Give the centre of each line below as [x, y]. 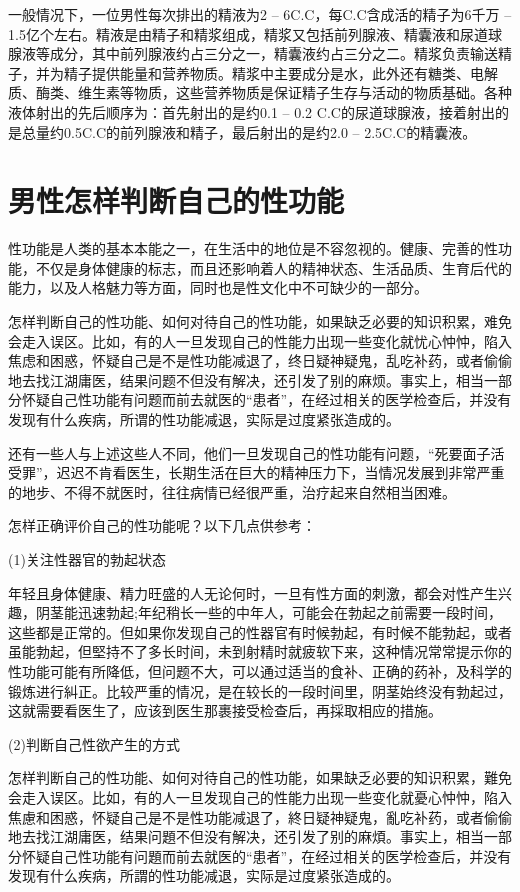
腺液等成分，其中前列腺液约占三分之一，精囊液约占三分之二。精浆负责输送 [253, 53]
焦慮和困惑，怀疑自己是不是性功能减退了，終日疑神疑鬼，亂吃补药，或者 [246, 816]
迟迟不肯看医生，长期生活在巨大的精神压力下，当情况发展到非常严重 [280, 472]
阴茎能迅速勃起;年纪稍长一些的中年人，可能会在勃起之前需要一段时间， [268, 612]
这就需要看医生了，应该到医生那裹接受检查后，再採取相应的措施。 [225, 710]
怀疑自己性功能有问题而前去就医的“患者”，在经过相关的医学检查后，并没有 [266, 399]
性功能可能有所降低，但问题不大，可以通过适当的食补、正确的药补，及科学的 [260, 670]
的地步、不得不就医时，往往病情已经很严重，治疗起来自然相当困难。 [232, 491]
